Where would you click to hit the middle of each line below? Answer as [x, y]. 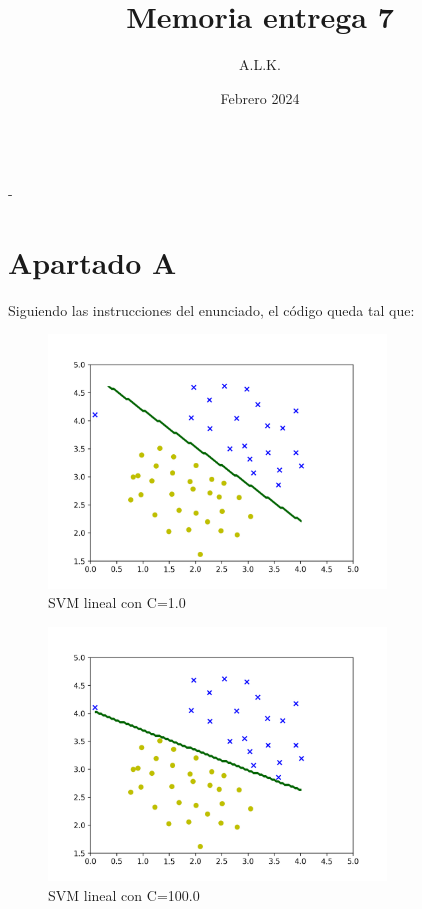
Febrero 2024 [260, 97]
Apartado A [92, 261]
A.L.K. [260, 64]
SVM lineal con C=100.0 [124, 894]
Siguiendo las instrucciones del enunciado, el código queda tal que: [211, 309]
